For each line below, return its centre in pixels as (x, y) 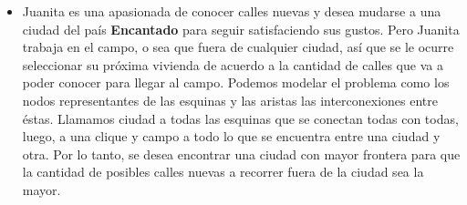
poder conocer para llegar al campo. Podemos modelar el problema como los (236, 82)
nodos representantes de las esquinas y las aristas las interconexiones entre (230, 100)
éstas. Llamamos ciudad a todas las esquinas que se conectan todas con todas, (240, 118)
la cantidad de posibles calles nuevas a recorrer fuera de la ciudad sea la (223, 172)
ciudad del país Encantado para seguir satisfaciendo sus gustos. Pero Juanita (241, 29)
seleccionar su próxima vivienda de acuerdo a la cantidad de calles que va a (233, 64)
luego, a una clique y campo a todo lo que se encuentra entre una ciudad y (231, 136)
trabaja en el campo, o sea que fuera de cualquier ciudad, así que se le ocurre (238, 47)
